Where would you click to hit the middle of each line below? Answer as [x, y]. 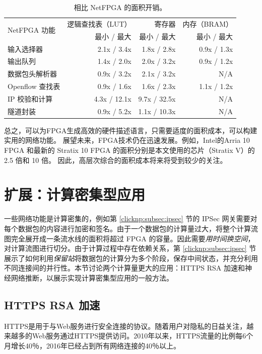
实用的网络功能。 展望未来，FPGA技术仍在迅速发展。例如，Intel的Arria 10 [127, 140]
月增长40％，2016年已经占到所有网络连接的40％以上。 [92, 345]
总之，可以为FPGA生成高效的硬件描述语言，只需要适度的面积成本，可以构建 [131, 130]
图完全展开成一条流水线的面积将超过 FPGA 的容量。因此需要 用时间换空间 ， [129, 238]
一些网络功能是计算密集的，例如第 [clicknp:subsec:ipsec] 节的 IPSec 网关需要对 [131, 218]
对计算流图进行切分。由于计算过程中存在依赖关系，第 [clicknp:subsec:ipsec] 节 [130, 248]
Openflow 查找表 [34, 86]
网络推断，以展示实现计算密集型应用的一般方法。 [92, 277]
